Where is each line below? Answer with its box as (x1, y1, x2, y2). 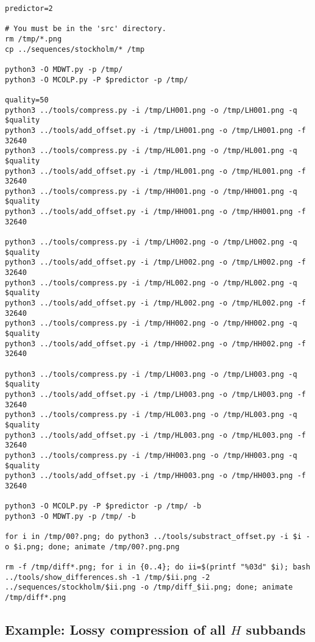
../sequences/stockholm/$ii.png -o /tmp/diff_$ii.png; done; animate (5, 583, 293, 592)
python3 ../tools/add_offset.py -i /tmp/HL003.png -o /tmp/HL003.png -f (5, 430, 306, 440)
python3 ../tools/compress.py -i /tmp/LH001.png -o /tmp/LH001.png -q (5, 105, 297, 115)
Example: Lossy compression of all (5, 620, 226, 639)
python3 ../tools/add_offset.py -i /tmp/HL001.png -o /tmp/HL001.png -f (5, 166, 306, 176)
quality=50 (5, 95, 49, 104)
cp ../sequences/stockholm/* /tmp (5, 45, 145, 54)
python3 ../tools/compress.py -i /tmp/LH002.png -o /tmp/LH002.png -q (5, 238, 297, 247)
